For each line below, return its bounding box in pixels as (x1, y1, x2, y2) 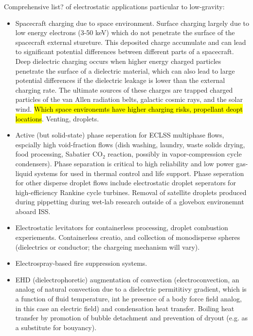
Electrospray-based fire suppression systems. (15, 258, 147, 268)
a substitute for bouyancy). (15, 322, 97, 332)
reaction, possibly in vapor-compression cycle (108, 149, 242, 159)
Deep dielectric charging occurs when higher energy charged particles (15, 56, 221, 66)
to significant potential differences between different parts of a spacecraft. (15, 46, 234, 57)
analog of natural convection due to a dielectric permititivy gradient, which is (15, 284, 247, 294)
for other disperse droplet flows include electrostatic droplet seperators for (15, 178, 236, 188)
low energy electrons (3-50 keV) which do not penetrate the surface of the (15, 27, 235, 38)
